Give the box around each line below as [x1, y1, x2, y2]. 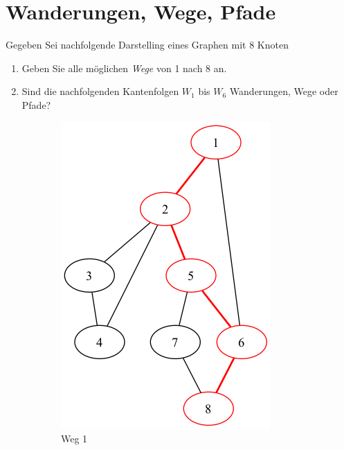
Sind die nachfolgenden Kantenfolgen [21, 84, 179, 98]
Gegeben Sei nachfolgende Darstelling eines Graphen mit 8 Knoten [6, 37, 289, 52]
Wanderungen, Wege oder [229, 84, 338, 98]
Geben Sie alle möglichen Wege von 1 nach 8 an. [21, 60, 227, 75]
